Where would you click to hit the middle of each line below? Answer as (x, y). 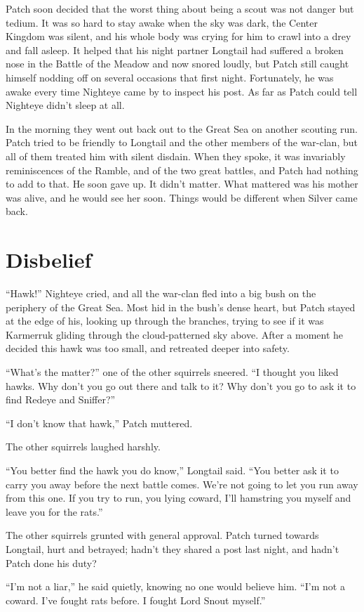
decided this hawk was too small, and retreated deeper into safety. (148, 348)
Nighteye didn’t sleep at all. (65, 105)
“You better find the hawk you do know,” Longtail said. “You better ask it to (172, 470)
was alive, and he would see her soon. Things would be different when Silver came (182, 197)
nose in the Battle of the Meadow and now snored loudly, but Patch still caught (177, 64)
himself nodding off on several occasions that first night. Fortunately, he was (170, 77)
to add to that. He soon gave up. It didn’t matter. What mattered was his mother (182, 184)
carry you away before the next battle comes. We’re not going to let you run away (182, 484)
